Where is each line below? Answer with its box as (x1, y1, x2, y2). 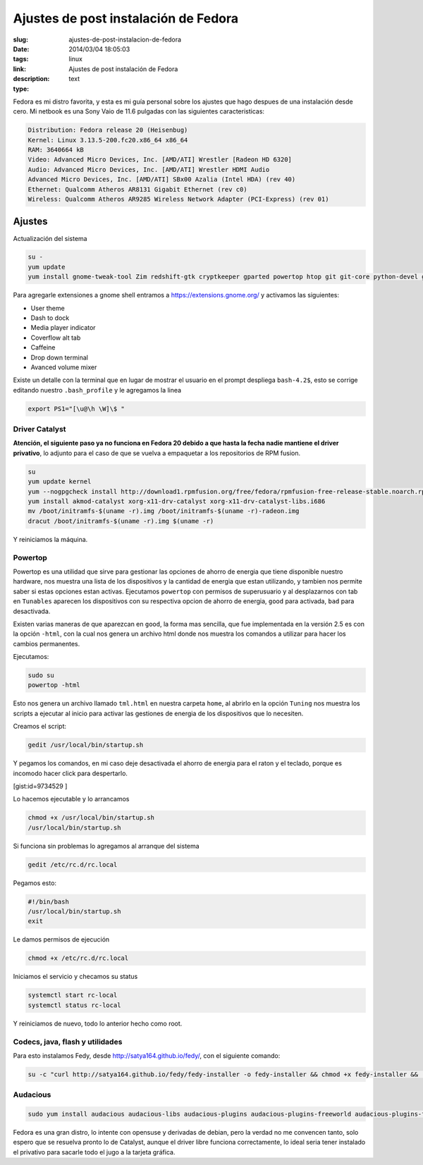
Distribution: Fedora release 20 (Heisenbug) (27, 126, 188, 134)
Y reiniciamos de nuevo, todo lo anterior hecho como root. (13, 1019, 183, 1028)
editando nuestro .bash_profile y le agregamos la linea (13, 386, 182, 394)
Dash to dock (30, 314, 70, 322)
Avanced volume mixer (30, 363, 97, 371)
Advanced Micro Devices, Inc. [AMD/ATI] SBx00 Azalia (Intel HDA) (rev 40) (27, 175, 296, 183)
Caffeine (30, 343, 56, 352)
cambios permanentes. (13, 639, 80, 648)
